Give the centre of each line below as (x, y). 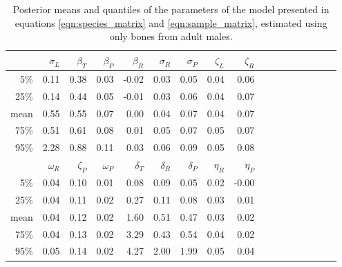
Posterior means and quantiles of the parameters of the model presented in (171, 9)
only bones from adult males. (171, 36)
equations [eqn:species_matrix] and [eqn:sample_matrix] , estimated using (171, 22)
